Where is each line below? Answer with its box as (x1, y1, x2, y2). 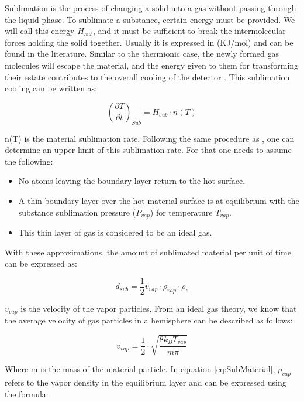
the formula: (5, 387, 49, 400)
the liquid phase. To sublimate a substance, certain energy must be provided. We (5, 13, 295, 25)
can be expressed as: (5, 257, 77, 270)
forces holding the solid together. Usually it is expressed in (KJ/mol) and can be (5, 36, 293, 48)
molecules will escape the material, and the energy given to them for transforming (5, 59, 299, 71)
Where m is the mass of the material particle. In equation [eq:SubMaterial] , (5, 363, 275, 375)
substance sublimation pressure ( (18, 206, 136, 218)
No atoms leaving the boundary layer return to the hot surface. (18, 175, 246, 187)
